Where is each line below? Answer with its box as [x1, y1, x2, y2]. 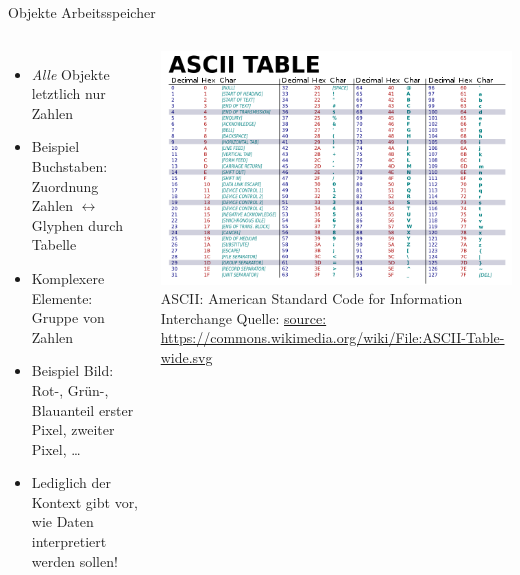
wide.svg [160, 346, 213, 367]
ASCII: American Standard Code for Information [160, 288, 463, 309]
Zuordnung [31, 175, 99, 196]
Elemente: [31, 287, 93, 308]
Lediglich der [31, 472, 111, 493]
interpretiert [31, 531, 107, 552]
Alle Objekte [31, 63, 110, 84]
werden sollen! [31, 550, 118, 571]
